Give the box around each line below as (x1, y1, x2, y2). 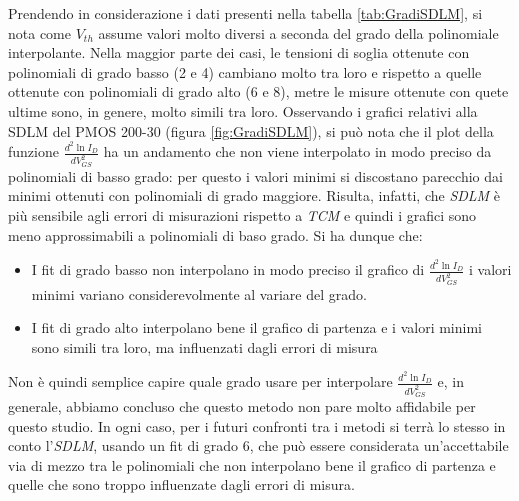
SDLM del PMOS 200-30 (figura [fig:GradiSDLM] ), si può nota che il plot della (8, 120, 494, 141)
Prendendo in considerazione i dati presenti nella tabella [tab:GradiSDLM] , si (8, 3, 483, 23)
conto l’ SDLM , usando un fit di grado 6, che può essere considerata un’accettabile (8, 435, 509, 456)
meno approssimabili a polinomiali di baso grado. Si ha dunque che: (8, 224, 423, 245)
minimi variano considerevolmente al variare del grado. (31, 283, 367, 304)
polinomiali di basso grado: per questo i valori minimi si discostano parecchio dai (8, 165, 503, 186)
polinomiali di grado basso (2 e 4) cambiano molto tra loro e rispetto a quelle (8, 61, 482, 82)
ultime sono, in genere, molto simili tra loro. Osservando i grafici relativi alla (8, 100, 478, 121)
